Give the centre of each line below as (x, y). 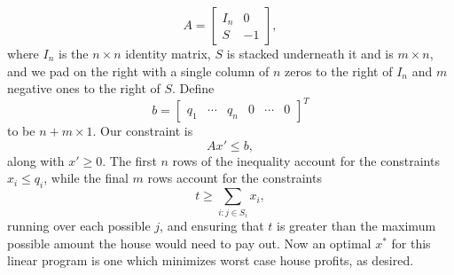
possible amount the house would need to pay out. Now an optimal (189, 243)
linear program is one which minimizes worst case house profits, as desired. (211, 260)
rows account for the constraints (235, 178)
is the (73, 53)
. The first (129, 160)
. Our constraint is (143, 131)
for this (411, 243)
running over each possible (79, 226)
